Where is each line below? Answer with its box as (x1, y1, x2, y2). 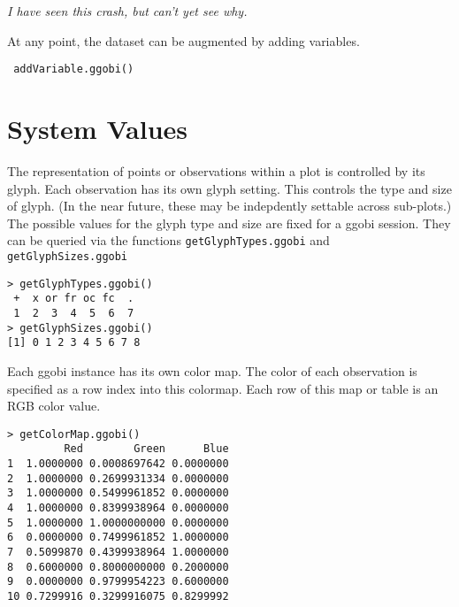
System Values (7, 111, 188, 147)
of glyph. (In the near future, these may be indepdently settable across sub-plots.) (7, 196, 452, 215)
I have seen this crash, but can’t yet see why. (7, 2, 248, 19)
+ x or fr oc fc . (13, 292, 134, 305)
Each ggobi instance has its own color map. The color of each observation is (7, 361, 417, 380)
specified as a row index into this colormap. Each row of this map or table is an (7, 379, 439, 397)
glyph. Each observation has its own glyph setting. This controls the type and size (7, 179, 452, 197)
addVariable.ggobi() (13, 63, 134, 76)
